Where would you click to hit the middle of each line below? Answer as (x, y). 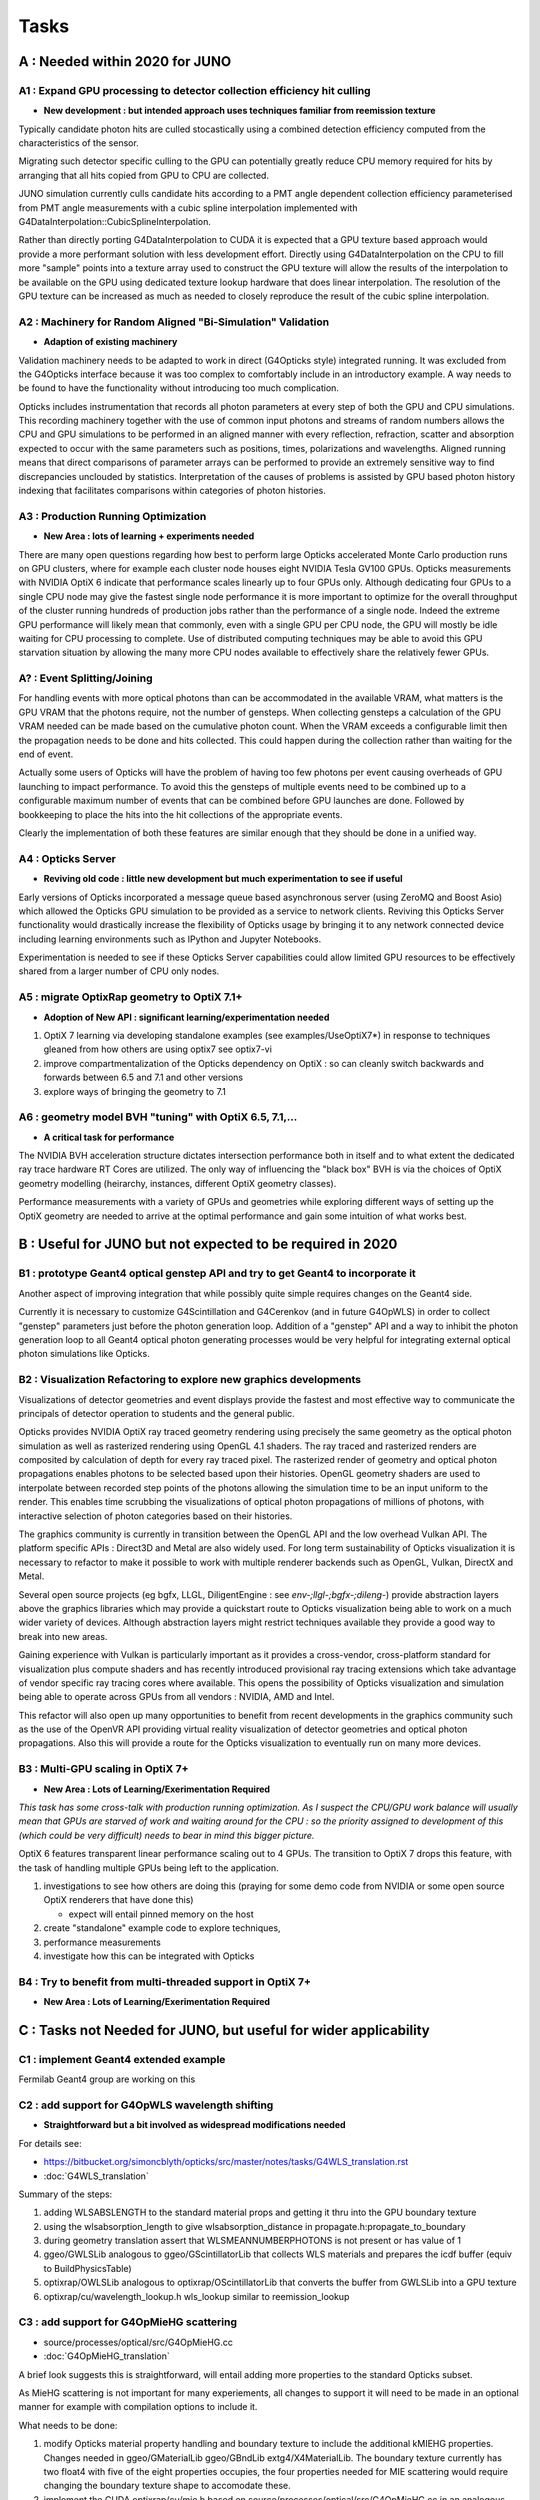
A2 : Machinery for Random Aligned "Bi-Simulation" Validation (174, 322)
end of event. (46, 754)
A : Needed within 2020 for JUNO (125, 61)
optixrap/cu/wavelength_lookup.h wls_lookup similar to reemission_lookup (196, 2296)
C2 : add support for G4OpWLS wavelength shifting (146, 2105)
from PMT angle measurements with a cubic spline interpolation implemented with (188, 207)
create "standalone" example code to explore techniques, (162, 1928)
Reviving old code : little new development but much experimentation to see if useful (223, 879)
